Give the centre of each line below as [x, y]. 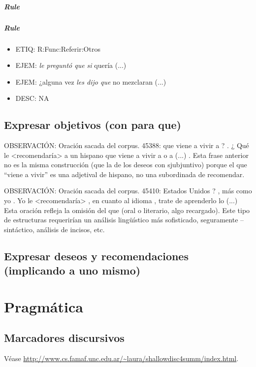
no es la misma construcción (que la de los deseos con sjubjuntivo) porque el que [126, 165]
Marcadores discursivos [64, 338]
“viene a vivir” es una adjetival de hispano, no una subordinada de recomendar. [124, 174]
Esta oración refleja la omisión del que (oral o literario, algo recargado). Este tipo [127, 210]
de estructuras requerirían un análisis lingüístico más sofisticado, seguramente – [124, 220]
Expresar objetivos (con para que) [93, 125]
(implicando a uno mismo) [72, 270]
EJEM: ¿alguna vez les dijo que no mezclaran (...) [91, 81]
